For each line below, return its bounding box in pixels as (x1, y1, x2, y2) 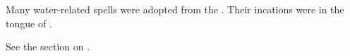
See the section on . (6, 39, 90, 54)
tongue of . (6, 15, 52, 30)
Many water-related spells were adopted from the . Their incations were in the (6, 2, 344, 16)
